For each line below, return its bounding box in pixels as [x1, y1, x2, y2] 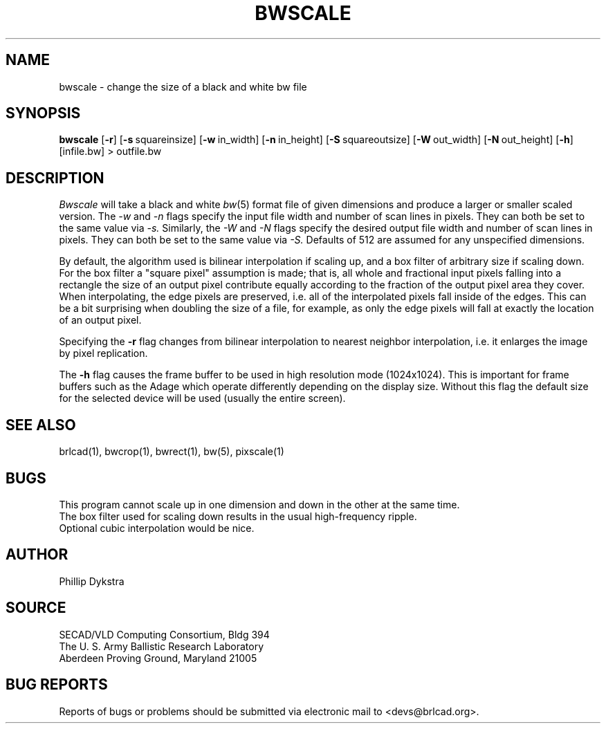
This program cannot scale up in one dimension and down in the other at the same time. [59, 498, 460, 510]
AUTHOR [6, 546, 68, 564]
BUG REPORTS [6, 676, 108, 694]
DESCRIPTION [6, 169, 104, 187]
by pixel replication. [59, 347, 148, 360]
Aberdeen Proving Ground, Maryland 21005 [59, 652, 257, 664]
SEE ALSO [6, 416, 76, 434]
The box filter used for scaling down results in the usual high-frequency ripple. [59, 510, 417, 522]
